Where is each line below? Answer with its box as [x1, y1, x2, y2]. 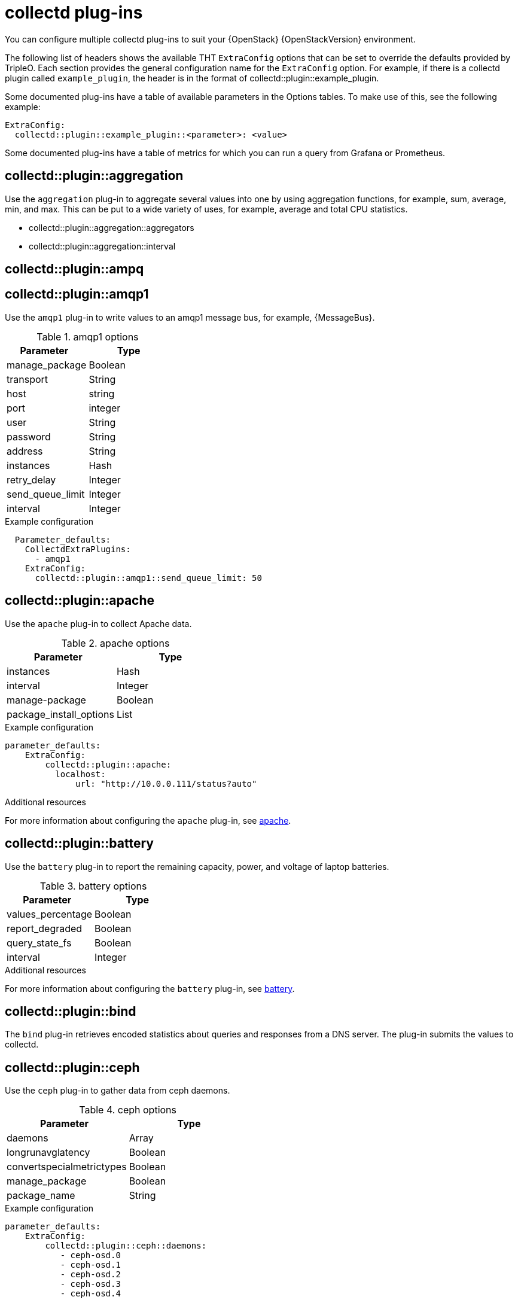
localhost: [55, 769, 106, 779]
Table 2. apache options [61, 637, 170, 649]
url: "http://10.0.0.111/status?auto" [75, 778, 257, 789]
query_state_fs [7, 936, 72, 949]
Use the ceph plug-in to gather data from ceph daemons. [5, 1085, 230, 1096]
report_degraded [7, 922, 83, 934]
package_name [7, 1189, 75, 1202]
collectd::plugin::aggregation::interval [29, 240, 176, 251]
